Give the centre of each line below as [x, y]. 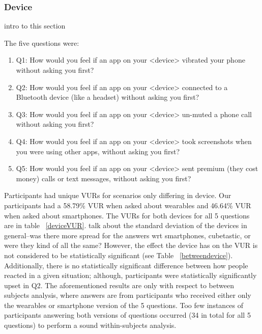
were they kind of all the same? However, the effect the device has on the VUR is [131, 245]
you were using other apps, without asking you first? [98, 151]
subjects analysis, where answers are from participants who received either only [128, 295]
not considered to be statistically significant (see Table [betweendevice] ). [119, 255]
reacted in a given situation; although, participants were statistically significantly [130, 275]
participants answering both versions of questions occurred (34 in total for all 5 [127, 315]
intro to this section [35, 26]
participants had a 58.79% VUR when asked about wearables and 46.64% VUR [128, 205]
